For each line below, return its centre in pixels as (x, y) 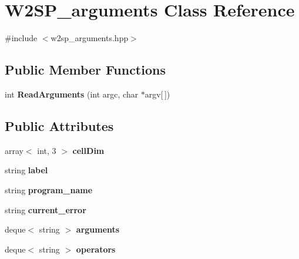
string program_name (49, 189)
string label (26, 170)
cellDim (88, 150)
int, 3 (47, 150)
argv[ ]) (157, 94)
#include (21, 38)
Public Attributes (59, 125)
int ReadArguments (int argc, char (72, 94)
